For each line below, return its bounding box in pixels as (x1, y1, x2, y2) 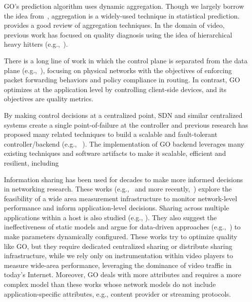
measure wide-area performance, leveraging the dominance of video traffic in (4, 260, 232, 270)
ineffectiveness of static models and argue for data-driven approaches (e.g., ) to (4, 222, 241, 232)
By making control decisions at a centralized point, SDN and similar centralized (4, 110, 243, 120)
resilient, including (4, 157, 59, 168)
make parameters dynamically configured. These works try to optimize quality (4, 231, 237, 242)
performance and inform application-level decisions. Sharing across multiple (4, 203, 229, 213)
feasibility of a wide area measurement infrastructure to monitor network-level (4, 193, 237, 203)
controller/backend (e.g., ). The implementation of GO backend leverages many (4, 138, 245, 149)
